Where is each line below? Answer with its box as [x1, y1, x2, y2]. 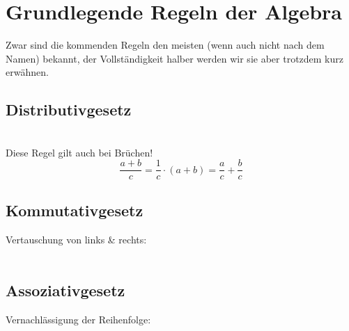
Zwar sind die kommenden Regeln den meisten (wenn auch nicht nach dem [6, 38, 325, 52]
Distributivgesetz [6, 99, 132, 120]
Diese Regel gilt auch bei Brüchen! [6, 145, 153, 159]
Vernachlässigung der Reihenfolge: [6, 312, 151, 326]
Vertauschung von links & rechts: [6, 232, 147, 246]
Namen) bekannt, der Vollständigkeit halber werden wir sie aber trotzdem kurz [6, 51, 343, 65]
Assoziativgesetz [6, 280, 125, 301]
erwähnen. [6, 65, 49, 79]
